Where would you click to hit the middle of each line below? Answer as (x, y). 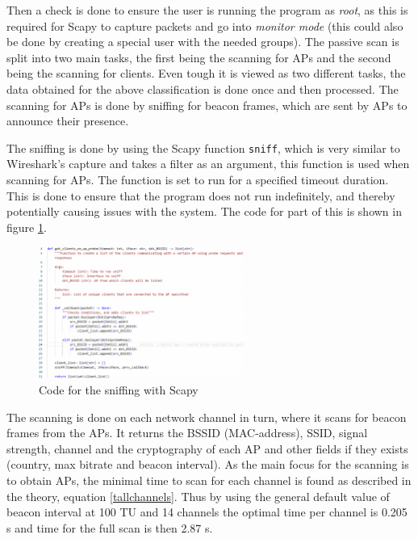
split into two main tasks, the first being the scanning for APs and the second (199, 57)
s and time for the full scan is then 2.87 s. (110, 527)
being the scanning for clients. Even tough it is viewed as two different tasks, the (206, 73)
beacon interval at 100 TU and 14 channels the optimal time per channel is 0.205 (207, 512)
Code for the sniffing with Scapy (119, 389)
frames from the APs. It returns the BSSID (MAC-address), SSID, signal (187, 433)
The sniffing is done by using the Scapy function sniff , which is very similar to (203, 147)
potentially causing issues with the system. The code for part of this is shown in (204, 211)
